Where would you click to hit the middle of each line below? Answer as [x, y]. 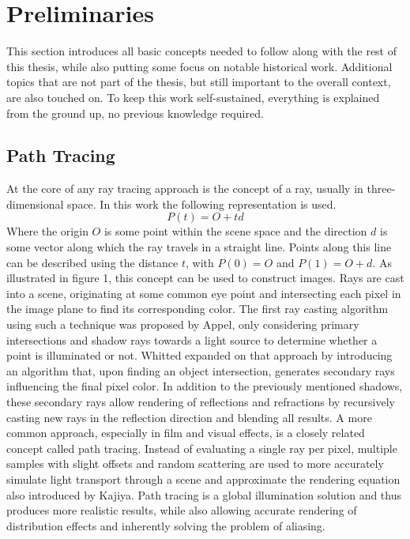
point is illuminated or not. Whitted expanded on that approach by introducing [199, 355]
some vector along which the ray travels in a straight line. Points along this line [199, 247]
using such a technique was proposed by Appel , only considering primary [183, 324]
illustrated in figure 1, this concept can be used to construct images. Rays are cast [205, 278]
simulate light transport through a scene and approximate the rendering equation [203, 479]
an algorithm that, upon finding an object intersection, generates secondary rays [201, 370]
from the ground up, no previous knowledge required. [135, 113]
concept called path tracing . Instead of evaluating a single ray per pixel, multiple [202, 448]
